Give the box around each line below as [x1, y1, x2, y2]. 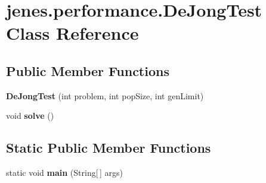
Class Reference [6, 21, 139, 45]
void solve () [6, 109, 54, 122]
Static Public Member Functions [6, 138, 211, 157]
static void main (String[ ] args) [6, 166, 123, 179]
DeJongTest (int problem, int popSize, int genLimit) [6, 89, 204, 102]
